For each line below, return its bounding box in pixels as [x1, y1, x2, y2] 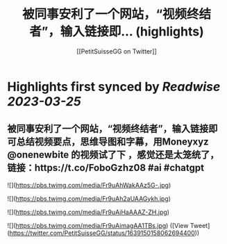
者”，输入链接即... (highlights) [29, 24, 204, 40]
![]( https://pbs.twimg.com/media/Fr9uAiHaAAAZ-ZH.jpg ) [7, 208, 170, 216]
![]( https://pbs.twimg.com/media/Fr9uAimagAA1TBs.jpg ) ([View [7, 221, 189, 229]
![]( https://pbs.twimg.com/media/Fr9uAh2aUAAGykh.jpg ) [7, 194, 171, 202]
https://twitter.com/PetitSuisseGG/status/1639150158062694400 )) [9, 229, 200, 237]
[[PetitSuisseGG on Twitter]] [76, 47, 158, 56]
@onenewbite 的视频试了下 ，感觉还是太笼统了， [7, 149, 219, 161]
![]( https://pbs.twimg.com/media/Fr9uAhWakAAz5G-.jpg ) [7, 181, 171, 189]
